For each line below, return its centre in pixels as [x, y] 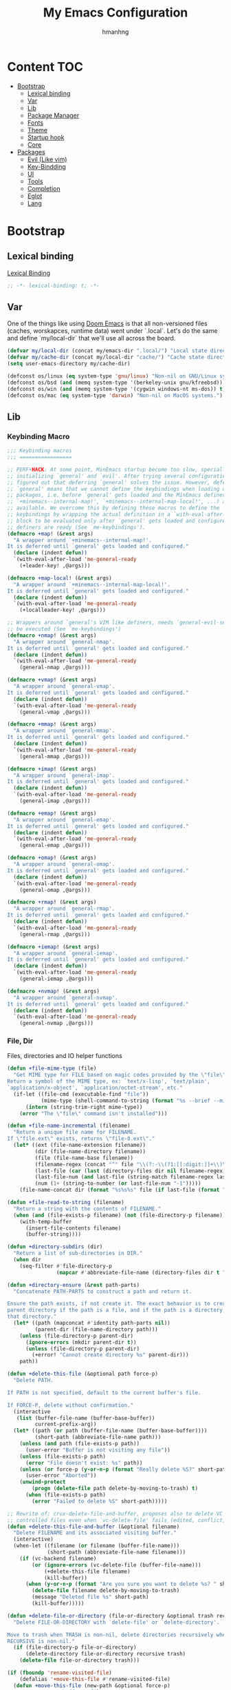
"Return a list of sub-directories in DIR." [78, 1253]
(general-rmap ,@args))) [55, 934]
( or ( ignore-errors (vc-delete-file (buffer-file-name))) [117, 1565]
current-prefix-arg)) [66, 1425]
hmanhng [115, 32]
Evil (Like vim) [47, 159]
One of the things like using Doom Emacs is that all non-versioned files [107, 324]
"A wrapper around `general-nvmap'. [66, 997]
